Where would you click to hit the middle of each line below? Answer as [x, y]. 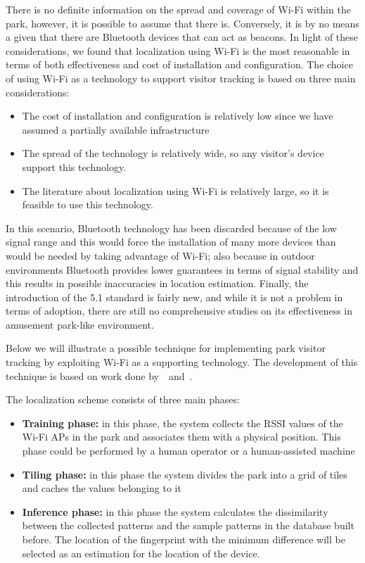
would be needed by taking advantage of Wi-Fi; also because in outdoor [160, 255]
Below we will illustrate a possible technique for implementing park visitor [166, 348]
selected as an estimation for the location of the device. [141, 553]
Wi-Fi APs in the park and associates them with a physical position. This [181, 437]
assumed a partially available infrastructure [116, 129]
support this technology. [74, 166]
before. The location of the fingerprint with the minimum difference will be [184, 539]
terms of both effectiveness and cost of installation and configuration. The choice [179, 64]
